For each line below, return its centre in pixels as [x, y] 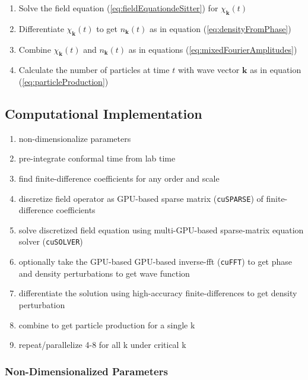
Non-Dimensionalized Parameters [86, 371]
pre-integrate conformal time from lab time [97, 158]
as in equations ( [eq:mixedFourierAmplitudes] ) [213, 49]
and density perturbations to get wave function [104, 273]
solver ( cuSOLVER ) [51, 241]
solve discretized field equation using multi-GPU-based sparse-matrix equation [161, 229]
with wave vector [209, 70]
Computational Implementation [104, 113]
